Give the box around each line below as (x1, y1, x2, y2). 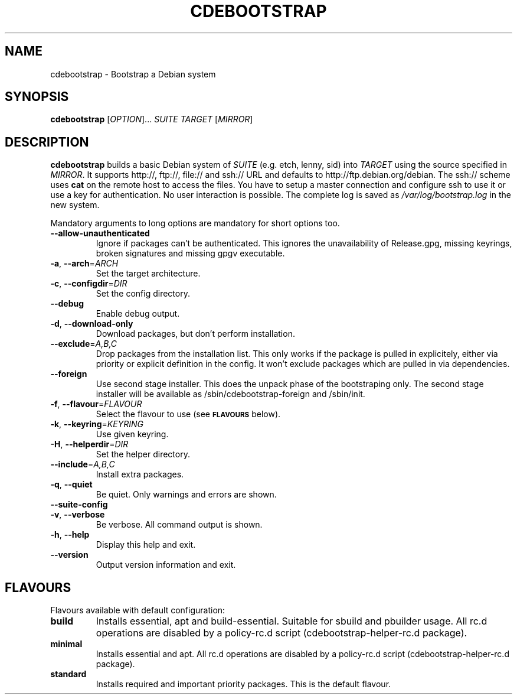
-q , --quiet (50, 479, 93, 490)
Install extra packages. (96, 469, 184, 480)
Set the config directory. (96, 288, 190, 299)
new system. (50, 200, 100, 210)
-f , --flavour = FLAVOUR (50, 399, 142, 409)
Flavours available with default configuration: (50, 605, 225, 616)
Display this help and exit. (96, 539, 196, 550)
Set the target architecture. (96, 268, 201, 279)
